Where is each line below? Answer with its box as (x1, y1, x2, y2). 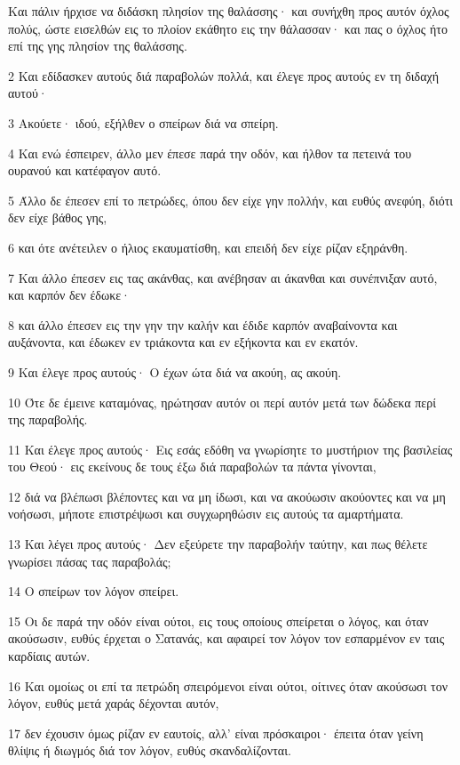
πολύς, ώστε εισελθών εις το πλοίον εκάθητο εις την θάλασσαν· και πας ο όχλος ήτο (8, 19, 448, 37)
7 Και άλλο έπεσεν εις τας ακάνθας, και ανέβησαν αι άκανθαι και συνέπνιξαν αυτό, (8, 268, 438, 286)
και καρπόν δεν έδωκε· (8, 286, 131, 304)
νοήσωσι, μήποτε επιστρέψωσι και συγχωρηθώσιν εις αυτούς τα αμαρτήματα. (8, 504, 404, 523)
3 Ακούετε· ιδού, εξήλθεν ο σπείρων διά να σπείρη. (8, 113, 279, 132)
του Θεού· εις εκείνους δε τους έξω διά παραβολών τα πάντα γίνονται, (8, 457, 377, 476)
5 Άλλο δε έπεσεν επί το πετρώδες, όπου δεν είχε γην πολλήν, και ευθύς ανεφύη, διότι (8, 190, 454, 209)
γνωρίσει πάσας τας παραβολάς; (8, 552, 171, 570)
